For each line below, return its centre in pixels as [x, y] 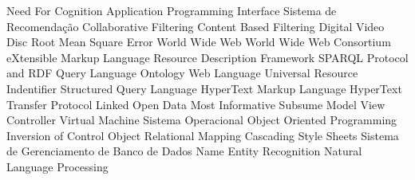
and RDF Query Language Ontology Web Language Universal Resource [182, 73]
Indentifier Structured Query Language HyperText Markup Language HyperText [204, 88]
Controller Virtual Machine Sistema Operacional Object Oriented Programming [202, 120]
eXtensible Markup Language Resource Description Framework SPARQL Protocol [207, 57]
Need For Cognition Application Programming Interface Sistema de [172, 10]
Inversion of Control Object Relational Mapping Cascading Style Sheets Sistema [203, 135]
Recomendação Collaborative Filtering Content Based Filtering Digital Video [196, 26]
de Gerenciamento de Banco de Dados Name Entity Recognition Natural [184, 151]
